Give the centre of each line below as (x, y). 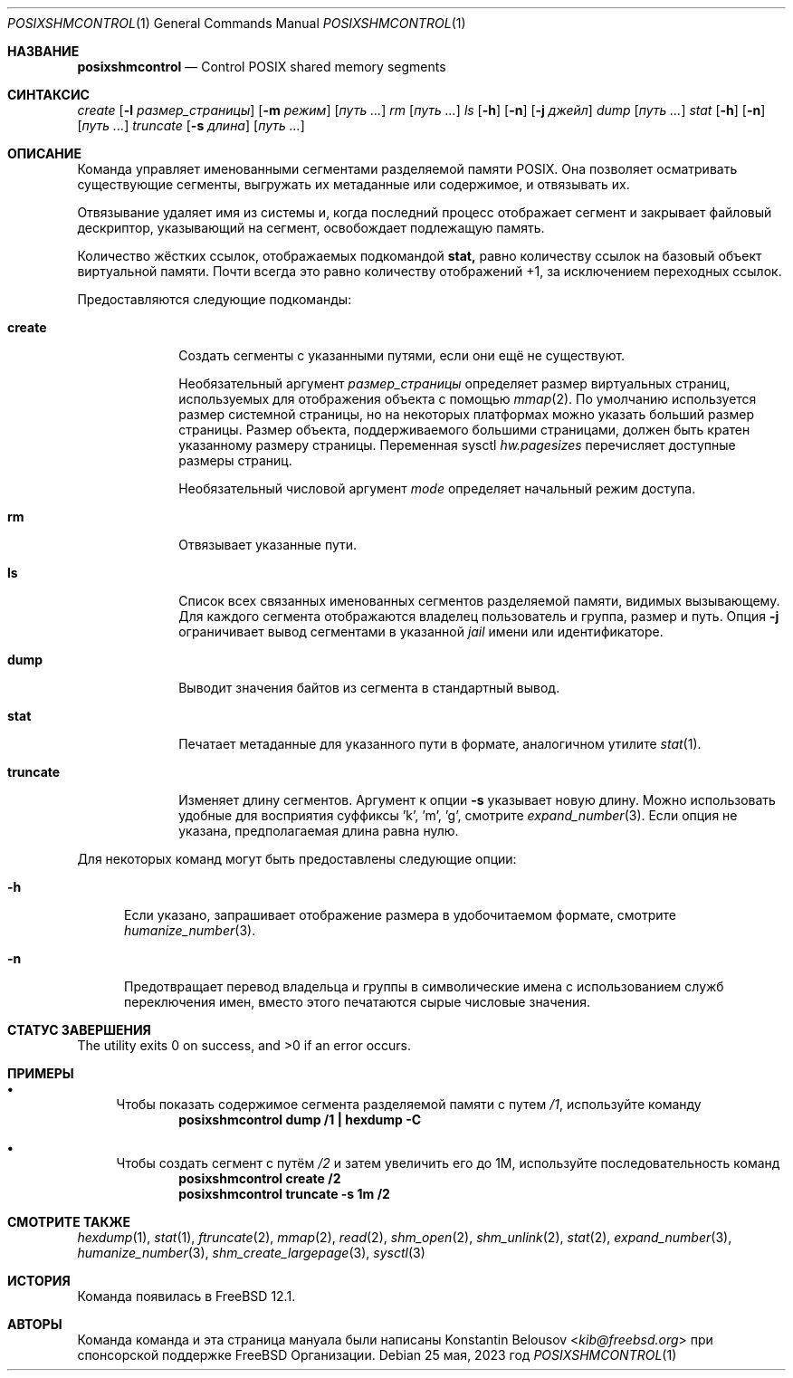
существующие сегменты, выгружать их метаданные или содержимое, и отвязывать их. (354, 184)
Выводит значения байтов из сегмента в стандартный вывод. (369, 688)
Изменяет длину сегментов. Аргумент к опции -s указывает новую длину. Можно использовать (477, 800)
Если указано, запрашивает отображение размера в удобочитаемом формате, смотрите (400, 915)
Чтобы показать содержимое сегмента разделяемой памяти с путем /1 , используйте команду (409, 1104)
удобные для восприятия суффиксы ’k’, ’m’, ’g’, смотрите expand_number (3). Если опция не (458, 815)
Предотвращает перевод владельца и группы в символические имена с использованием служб (424, 986)
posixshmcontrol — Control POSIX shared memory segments (262, 67)
